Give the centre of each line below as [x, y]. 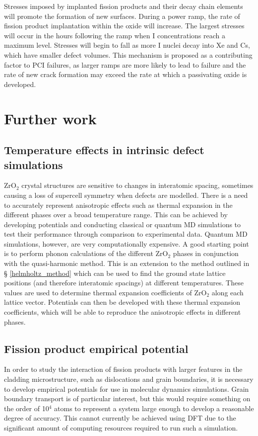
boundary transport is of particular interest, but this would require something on [127, 398]
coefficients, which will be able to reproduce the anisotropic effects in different [123, 312]
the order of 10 [27, 408]
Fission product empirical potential [96, 348]
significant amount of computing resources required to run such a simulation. [121, 427]
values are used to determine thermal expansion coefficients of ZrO [105, 292]
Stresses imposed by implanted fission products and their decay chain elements [124, 6]
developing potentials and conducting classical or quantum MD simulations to [123, 224]
